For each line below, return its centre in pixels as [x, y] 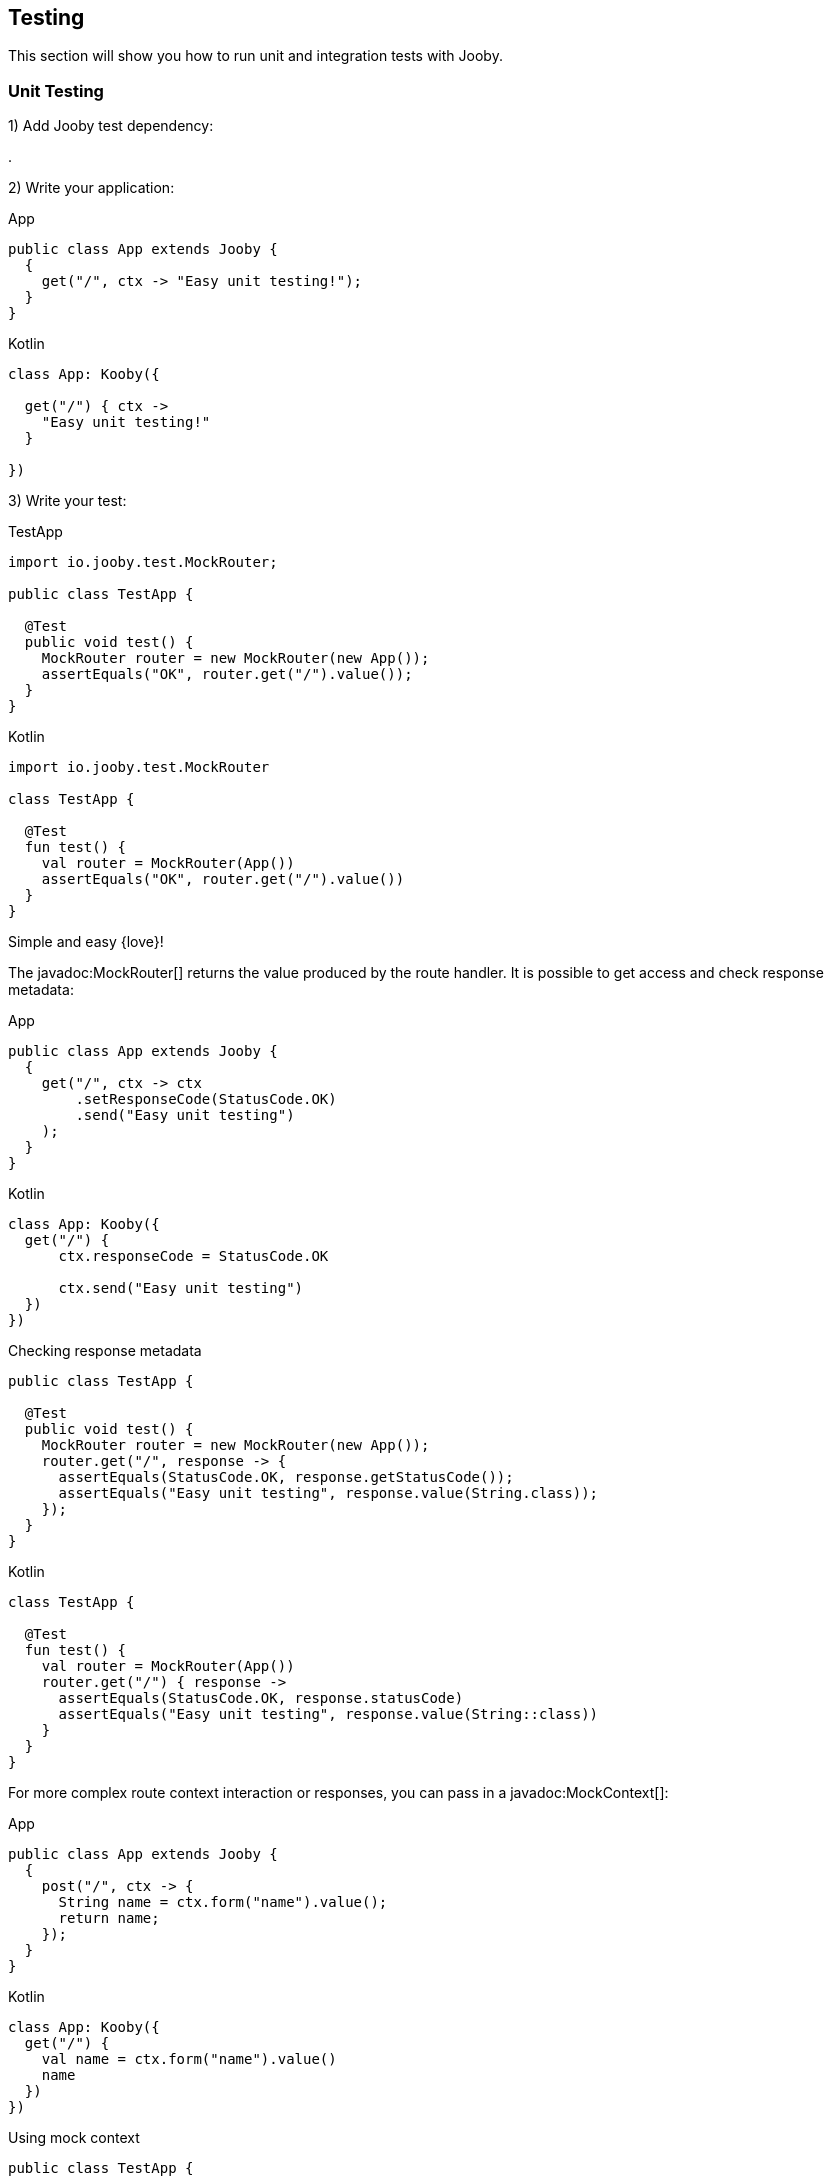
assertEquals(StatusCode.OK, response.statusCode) [261, 1698]
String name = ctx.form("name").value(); [223, 1902]
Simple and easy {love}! [86, 942]
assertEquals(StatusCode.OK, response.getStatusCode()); [286, 1477]
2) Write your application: [91, 188]
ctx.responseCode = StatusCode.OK [193, 1256]
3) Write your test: [67, 501]
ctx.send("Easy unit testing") [181, 1288]
